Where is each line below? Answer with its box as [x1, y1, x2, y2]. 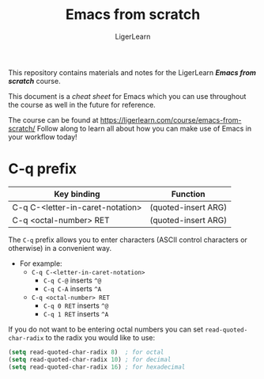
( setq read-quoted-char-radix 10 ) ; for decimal [8, 355, 172, 363]
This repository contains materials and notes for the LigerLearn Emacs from [8, 67, 257, 77]
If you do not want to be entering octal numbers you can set [8, 324, 204, 334]
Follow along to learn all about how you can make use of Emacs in [36, 123, 251, 133]
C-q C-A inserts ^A [43, 283, 102, 294]
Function [171, 188, 206, 199]
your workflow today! [8, 132, 77, 142]
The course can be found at [8, 115, 99, 124]
